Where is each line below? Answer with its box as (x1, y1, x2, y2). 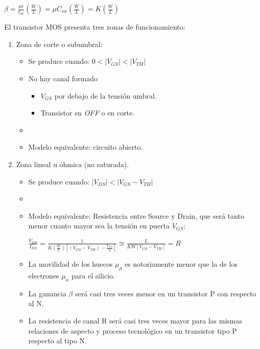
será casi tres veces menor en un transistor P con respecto (75, 288, 256, 298)
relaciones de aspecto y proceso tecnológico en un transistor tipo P (28, 325, 237, 336)
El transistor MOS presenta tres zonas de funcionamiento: (4, 21, 185, 32)
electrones (28, 270, 59, 281)
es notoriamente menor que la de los (124, 259, 238, 269)
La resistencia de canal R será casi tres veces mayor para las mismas (28, 315, 243, 326)
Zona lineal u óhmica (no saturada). (16, 158, 129, 169)
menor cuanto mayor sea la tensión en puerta (28, 220, 170, 231)
